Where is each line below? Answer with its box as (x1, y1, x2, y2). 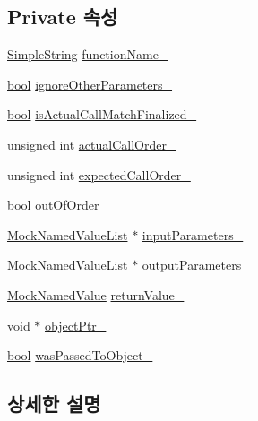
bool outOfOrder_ (7, 195, 108, 214)
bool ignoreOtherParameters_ (7, 74, 173, 93)
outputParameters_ (142, 255, 251, 274)
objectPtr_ (45, 315, 107, 334)
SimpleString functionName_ (7, 45, 168, 64)
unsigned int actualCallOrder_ (7, 134, 176, 153)
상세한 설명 (7, 390, 101, 417)
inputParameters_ (142, 225, 244, 244)
